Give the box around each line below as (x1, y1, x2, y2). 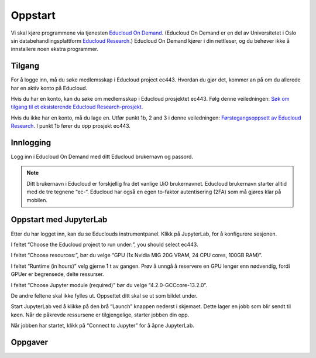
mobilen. (26, 196, 48, 203)
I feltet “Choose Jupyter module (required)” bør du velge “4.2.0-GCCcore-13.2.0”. (11, 281, 208, 288)
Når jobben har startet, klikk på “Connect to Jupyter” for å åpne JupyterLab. (11, 322, 194, 329)
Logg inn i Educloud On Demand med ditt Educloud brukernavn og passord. (11, 153, 193, 161)
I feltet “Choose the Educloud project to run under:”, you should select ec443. (11, 241, 198, 248)
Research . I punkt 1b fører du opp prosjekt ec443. (11, 122, 131, 129)
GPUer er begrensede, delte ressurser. (11, 271, 104, 278)
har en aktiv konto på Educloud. (11, 84, 88, 91)
